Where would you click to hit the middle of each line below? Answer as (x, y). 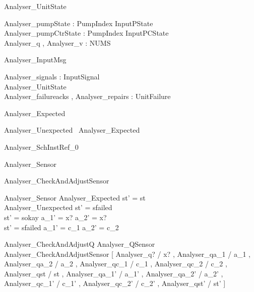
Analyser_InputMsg (35, 60)
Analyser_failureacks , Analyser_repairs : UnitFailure (87, 96)
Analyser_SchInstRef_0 (41, 147)
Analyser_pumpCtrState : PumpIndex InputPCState (86, 33)
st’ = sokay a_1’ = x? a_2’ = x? (55, 217)
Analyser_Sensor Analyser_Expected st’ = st (75, 197)
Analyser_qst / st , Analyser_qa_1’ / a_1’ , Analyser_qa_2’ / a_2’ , (114, 273)
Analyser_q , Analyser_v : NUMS (57, 42)
